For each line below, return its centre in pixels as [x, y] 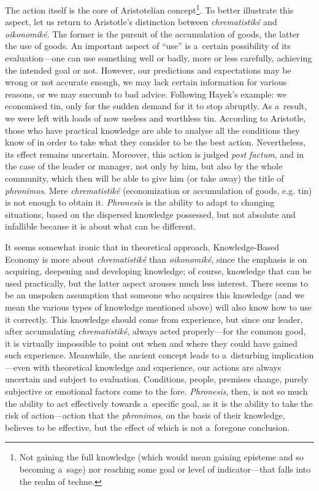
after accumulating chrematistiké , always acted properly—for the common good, [156, 331]
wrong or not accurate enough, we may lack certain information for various [146, 82]
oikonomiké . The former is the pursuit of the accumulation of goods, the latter [152, 33]
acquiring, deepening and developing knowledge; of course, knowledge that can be [158, 271]
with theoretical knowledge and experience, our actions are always [157, 367]
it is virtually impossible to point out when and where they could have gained [151, 343]
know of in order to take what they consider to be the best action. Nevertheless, [156, 142]
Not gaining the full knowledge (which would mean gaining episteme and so [161, 457]
